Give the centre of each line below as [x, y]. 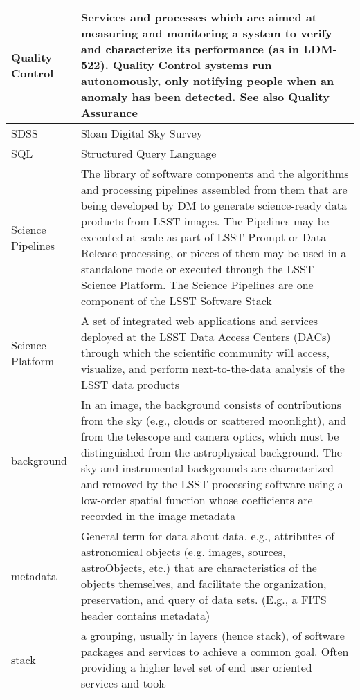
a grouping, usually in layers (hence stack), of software [213, 635]
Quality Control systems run [192, 65]
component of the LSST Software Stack [176, 301]
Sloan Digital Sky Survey [142, 133]
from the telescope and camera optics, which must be [210, 436]
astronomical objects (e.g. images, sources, [183, 552]
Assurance [109, 112]
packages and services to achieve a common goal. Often [215, 651]
